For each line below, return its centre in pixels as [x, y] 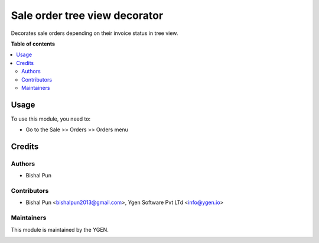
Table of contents [33, 44]
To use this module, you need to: [51, 119]
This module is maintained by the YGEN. [60, 229]
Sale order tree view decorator [87, 15]
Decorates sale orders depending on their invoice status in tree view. [95, 33]
